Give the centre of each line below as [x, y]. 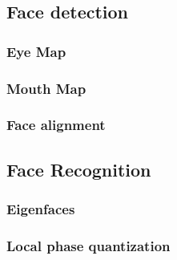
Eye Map [36, 51]
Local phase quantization [88, 245]
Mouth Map [46, 88]
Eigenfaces [41, 209]
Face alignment [56, 125]
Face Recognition [79, 169]
